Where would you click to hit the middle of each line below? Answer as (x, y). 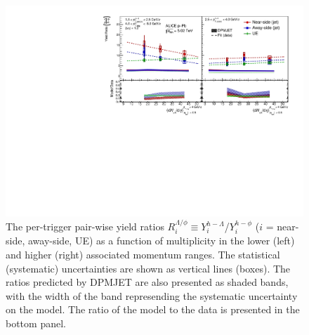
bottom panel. (36, 323)
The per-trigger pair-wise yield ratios (85, 226)
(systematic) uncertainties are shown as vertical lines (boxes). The (148, 268)
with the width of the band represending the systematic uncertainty (152, 295)
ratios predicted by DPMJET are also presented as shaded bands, (147, 282)
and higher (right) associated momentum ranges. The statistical (143, 255)
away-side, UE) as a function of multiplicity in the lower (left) (161, 241)
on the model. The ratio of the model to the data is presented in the (153, 309)
